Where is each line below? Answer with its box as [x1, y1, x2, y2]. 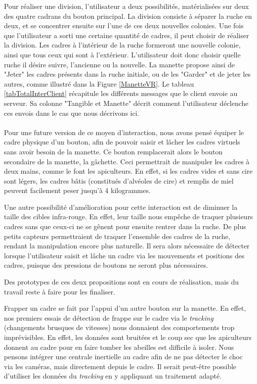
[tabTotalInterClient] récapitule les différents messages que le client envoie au [4, 88, 238, 98]
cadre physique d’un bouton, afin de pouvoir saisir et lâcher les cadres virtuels [4, 137, 240, 147]
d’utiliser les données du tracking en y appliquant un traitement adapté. [4, 371, 222, 381]
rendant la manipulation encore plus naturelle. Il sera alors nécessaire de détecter [4, 240, 250, 251]
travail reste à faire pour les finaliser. [4, 286, 116, 296]
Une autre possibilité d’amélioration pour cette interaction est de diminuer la [4, 201, 238, 212]
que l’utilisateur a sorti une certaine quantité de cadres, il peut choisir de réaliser [4, 30, 249, 40]
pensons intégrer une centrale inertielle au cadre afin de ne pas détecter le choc [4, 351, 243, 362]
